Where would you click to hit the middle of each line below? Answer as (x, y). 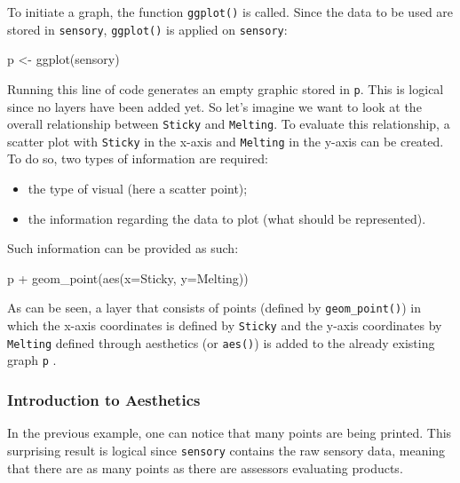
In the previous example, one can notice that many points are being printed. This (230, 433)
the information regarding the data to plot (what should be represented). (227, 218)
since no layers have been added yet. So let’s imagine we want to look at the (214, 106)
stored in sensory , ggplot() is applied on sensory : (147, 29)
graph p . (32, 360)
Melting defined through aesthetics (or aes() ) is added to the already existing (221, 342)
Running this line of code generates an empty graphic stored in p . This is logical (226, 88)
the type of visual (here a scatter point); (138, 189)
